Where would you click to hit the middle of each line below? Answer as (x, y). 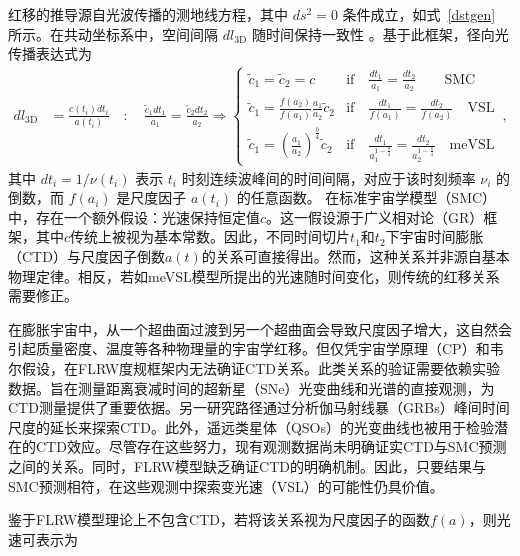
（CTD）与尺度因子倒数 (86, 255)
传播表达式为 (50, 53)
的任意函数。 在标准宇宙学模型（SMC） (366, 197)
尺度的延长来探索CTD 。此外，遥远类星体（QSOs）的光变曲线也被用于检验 (251, 426)
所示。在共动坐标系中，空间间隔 (113, 33)
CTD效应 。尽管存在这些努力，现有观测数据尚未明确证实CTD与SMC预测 (271, 446)
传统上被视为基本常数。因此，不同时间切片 (210, 236)
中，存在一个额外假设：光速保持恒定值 (134, 216)
